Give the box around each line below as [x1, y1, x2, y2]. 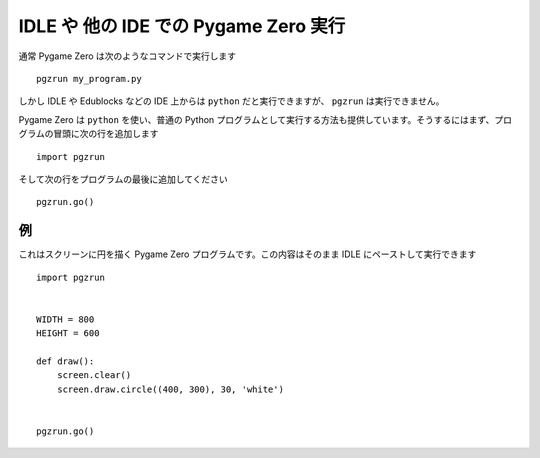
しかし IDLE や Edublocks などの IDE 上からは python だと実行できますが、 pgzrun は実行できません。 [18, 95, 445, 107]
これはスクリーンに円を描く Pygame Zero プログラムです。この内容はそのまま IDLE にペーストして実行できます [18, 248, 477, 260]
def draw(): [36, 355, 95, 367]
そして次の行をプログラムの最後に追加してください [18, 173, 229, 185]
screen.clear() [56, 370, 132, 381]
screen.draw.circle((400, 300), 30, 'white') [56, 383, 285, 395]
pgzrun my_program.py [36, 73, 142, 84]
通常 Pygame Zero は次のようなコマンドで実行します [18, 50, 237, 62]
